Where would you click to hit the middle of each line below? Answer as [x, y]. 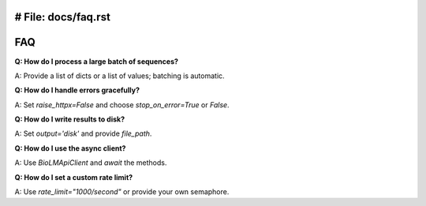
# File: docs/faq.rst [62, 17]
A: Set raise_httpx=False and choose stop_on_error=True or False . [122, 105]
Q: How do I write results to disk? [70, 119]
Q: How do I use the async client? [70, 148]
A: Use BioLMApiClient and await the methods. [91, 163]
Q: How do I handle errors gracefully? [77, 90]
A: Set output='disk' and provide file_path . [83, 133]
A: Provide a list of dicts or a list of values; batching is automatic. [120, 76]
